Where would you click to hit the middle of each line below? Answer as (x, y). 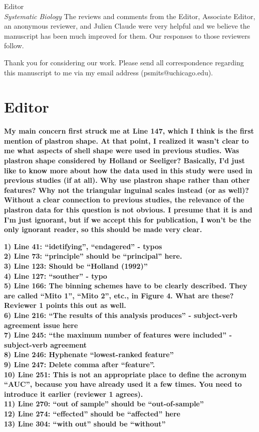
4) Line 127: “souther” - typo (56, 276)
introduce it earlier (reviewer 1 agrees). (74, 394)
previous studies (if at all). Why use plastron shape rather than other (127, 180)
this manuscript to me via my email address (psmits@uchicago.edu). (109, 72)
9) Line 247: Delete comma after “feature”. (80, 364)
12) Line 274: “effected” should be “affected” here (92, 413)
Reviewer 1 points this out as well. (65, 305)
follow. (14, 45)
